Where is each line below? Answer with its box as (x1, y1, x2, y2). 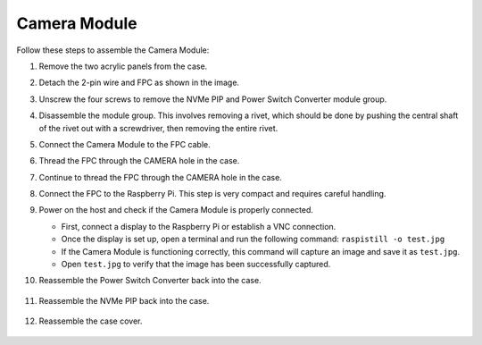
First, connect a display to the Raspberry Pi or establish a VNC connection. (61, 221, 337, 231)
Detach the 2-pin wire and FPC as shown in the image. (38, 77, 240, 88)
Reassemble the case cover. (38, 316, 143, 326)
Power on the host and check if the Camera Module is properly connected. (38, 205, 314, 215)
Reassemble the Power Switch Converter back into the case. (38, 275, 262, 286)
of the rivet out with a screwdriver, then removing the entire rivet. (38, 122, 278, 133)
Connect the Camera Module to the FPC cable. (38, 139, 212, 149)
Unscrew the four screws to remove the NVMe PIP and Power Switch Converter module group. (38, 94, 387, 105)
